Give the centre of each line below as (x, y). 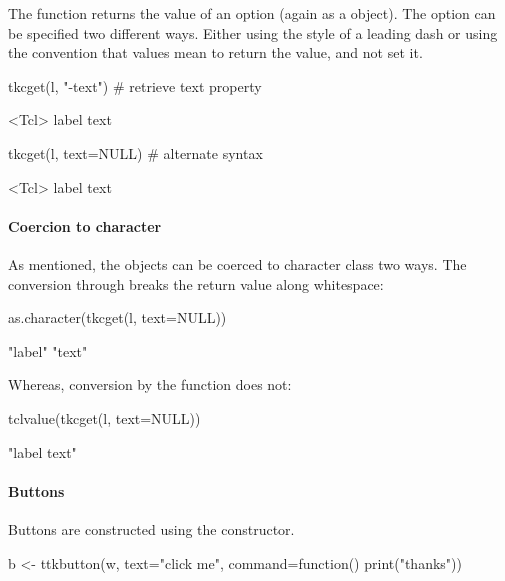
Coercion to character (85, 225)
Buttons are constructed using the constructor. (151, 528)
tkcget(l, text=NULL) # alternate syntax (135, 152)
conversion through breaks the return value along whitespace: (196, 283)
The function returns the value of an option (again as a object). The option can (252, 13)
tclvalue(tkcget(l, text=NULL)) (104, 417)
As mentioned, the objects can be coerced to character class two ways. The (237, 263)
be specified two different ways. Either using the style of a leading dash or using (253, 32)
